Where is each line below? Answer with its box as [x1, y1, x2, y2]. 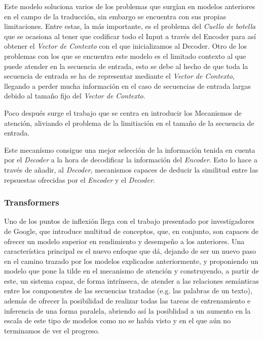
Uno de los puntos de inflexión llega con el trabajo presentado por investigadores [4, 216, 254, 226]
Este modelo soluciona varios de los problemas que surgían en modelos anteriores [4, 1, 255, 11]
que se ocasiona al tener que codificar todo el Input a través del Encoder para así [4, 30, 256, 41]
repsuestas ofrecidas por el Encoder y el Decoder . [4, 174, 155, 185]
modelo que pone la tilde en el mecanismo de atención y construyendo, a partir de [4, 265, 259, 276]
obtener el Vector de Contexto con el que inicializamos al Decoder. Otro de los [4, 41, 247, 51]
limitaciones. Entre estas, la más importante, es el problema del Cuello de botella [4, 21, 256, 31]
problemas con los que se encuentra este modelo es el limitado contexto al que [4, 50, 246, 61]
